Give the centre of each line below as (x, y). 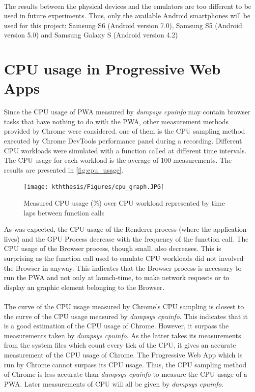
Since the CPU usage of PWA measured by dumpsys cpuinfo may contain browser (127, 112)
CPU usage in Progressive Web (112, 69)
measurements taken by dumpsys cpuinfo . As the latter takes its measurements (123, 335)
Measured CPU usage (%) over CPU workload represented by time (124, 203)
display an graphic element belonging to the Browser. (84, 287)
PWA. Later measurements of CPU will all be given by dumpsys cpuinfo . (114, 383)
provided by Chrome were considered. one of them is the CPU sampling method (125, 131)
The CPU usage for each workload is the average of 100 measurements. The (118, 160)
